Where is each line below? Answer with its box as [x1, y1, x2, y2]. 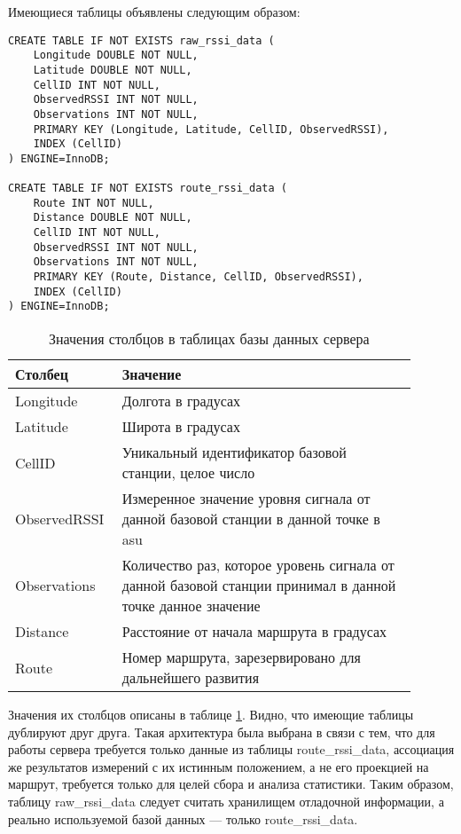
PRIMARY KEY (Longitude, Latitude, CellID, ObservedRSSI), [33, 122, 389, 136]
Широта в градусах [121, 416, 240, 437]
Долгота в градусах [121, 390, 241, 412]
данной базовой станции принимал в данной [121, 575, 396, 596]
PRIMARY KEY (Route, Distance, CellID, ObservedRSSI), [33, 271, 363, 284]
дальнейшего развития [121, 667, 260, 688]
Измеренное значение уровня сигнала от [121, 488, 371, 509]
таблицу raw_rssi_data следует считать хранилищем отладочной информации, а [8, 792, 444, 811]
